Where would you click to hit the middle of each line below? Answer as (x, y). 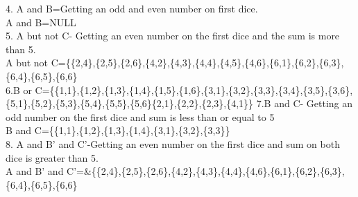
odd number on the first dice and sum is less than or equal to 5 (140, 116)
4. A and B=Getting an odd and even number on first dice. (132, 8)
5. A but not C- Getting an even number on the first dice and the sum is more (173, 36)
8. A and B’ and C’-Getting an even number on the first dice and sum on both (173, 143)
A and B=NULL (41, 22)
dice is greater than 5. (52, 157)
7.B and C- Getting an (305, 103)
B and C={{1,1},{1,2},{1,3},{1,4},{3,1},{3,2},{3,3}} (118, 130)
